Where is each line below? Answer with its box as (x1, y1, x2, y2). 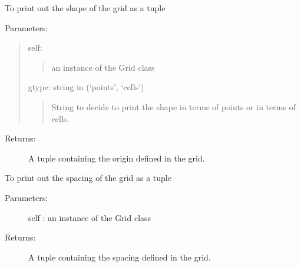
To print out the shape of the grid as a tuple (5, 2, 166, 14)
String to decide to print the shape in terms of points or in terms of (51, 100, 296, 113)
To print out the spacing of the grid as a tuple (5, 172, 171, 184)
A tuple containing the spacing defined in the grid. (28, 250, 211, 263)
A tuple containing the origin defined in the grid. (28, 151, 205, 164)
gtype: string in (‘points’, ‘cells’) (28, 81, 144, 93)
